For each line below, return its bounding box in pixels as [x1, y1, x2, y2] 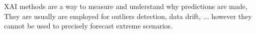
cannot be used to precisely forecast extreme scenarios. [4, 20, 173, 31]
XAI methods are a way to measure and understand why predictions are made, [4, 1, 247, 11]
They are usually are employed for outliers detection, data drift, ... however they [4, 10, 252, 21]
